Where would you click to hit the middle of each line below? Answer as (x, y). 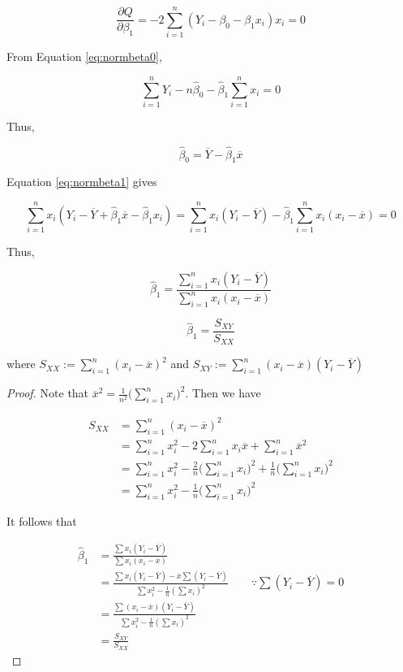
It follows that (42, 520)
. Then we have (223, 393)
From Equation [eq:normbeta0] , (84, 56)
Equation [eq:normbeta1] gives (82, 182)
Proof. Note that (48, 393)
